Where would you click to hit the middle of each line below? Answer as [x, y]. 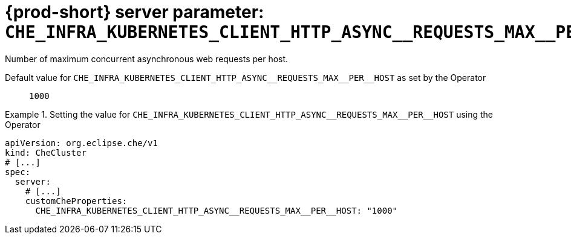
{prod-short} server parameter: [135, 12]
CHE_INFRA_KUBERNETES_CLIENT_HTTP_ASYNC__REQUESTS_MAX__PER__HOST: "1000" [217, 210]
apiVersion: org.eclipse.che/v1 [81, 143]
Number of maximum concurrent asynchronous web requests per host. [147, 59]
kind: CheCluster [46, 152]
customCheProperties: [76, 201]
